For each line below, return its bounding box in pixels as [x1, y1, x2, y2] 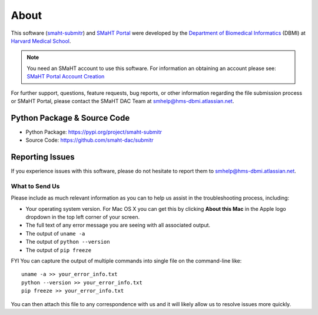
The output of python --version [25, 238, 110, 246]
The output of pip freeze [25, 246, 91, 253]
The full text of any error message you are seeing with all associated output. [25, 221, 211, 229]
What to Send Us [11, 182, 60, 190]
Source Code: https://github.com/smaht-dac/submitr [25, 137, 154, 144]
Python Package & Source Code [11, 112, 130, 123]
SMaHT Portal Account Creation [26, 73, 105, 80]
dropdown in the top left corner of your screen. [25, 214, 140, 221]
